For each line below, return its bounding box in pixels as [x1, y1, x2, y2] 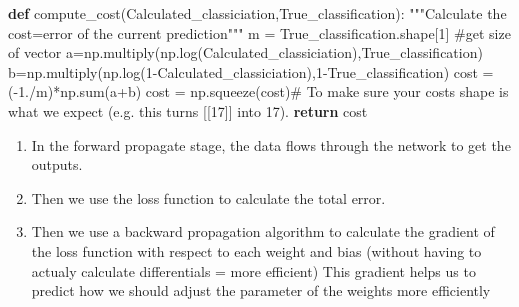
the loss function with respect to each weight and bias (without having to [31, 240, 482, 261]
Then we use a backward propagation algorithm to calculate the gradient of [31, 221, 495, 242]
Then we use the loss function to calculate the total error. [31, 187, 386, 208]
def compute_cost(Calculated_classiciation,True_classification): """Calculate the [8, 3, 507, 23]
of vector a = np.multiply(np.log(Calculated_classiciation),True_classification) [8, 42, 483, 63]
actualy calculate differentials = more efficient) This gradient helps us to [31, 260, 476, 281]
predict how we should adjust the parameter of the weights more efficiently [31, 280, 491, 301]
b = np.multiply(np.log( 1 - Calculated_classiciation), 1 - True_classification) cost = [8, 61, 494, 82]
